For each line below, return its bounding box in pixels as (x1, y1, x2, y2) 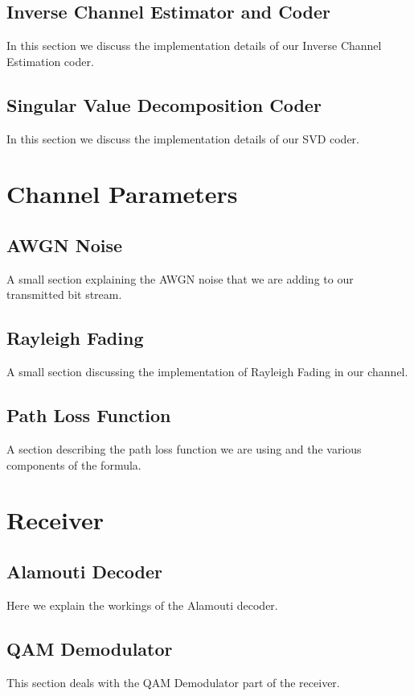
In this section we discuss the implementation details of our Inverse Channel (6, 37, 382, 54)
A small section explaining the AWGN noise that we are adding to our (6, 270, 354, 287)
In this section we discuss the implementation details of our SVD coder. (6, 130, 359, 147)
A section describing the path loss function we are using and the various (6, 440, 362, 457)
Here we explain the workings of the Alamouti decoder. (6, 596, 278, 613)
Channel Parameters (6, 177, 238, 210)
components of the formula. (6, 456, 141, 473)
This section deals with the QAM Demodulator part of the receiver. (6, 673, 340, 690)
